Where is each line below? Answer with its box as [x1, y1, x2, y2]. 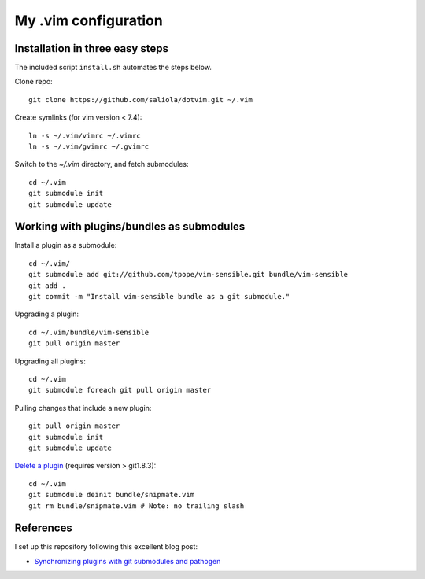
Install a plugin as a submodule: [14, 241, 117, 250]
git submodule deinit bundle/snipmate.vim [28, 490, 195, 500]
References [14, 522, 72, 535]
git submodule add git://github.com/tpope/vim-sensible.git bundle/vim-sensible [28, 270, 349, 279]
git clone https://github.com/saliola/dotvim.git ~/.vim [28, 95, 253, 104]
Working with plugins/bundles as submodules [14, 220, 246, 234]
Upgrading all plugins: [14, 356, 86, 366]
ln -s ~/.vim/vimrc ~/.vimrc [28, 131, 141, 140]
